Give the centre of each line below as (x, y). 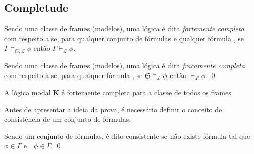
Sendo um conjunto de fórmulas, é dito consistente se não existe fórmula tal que (127, 136)
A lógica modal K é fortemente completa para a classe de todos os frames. (119, 92)
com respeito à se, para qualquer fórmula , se (73, 75)
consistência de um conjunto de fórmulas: (68, 119)
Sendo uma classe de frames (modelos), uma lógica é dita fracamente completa (124, 65)
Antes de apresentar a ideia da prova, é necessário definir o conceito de (113, 109)
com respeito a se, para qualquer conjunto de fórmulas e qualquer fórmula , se (124, 38)
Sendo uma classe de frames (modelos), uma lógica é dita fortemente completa (124, 28)
